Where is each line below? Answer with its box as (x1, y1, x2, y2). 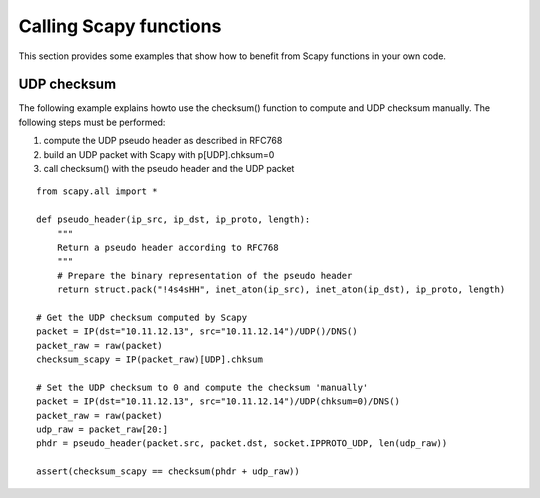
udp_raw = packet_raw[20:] (36, 424, 169, 435)
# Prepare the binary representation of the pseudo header (56, 270, 353, 281)
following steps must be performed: (18, 116, 166, 128)
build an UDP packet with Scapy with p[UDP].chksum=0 (43, 148, 275, 160)
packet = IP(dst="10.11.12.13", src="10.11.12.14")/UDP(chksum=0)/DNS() (36, 396, 400, 407)
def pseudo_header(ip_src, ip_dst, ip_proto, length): (36, 214, 311, 225)
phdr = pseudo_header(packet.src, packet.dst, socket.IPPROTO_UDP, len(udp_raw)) (36, 438, 448, 449)
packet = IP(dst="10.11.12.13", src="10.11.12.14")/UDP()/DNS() (36, 326, 359, 337)
